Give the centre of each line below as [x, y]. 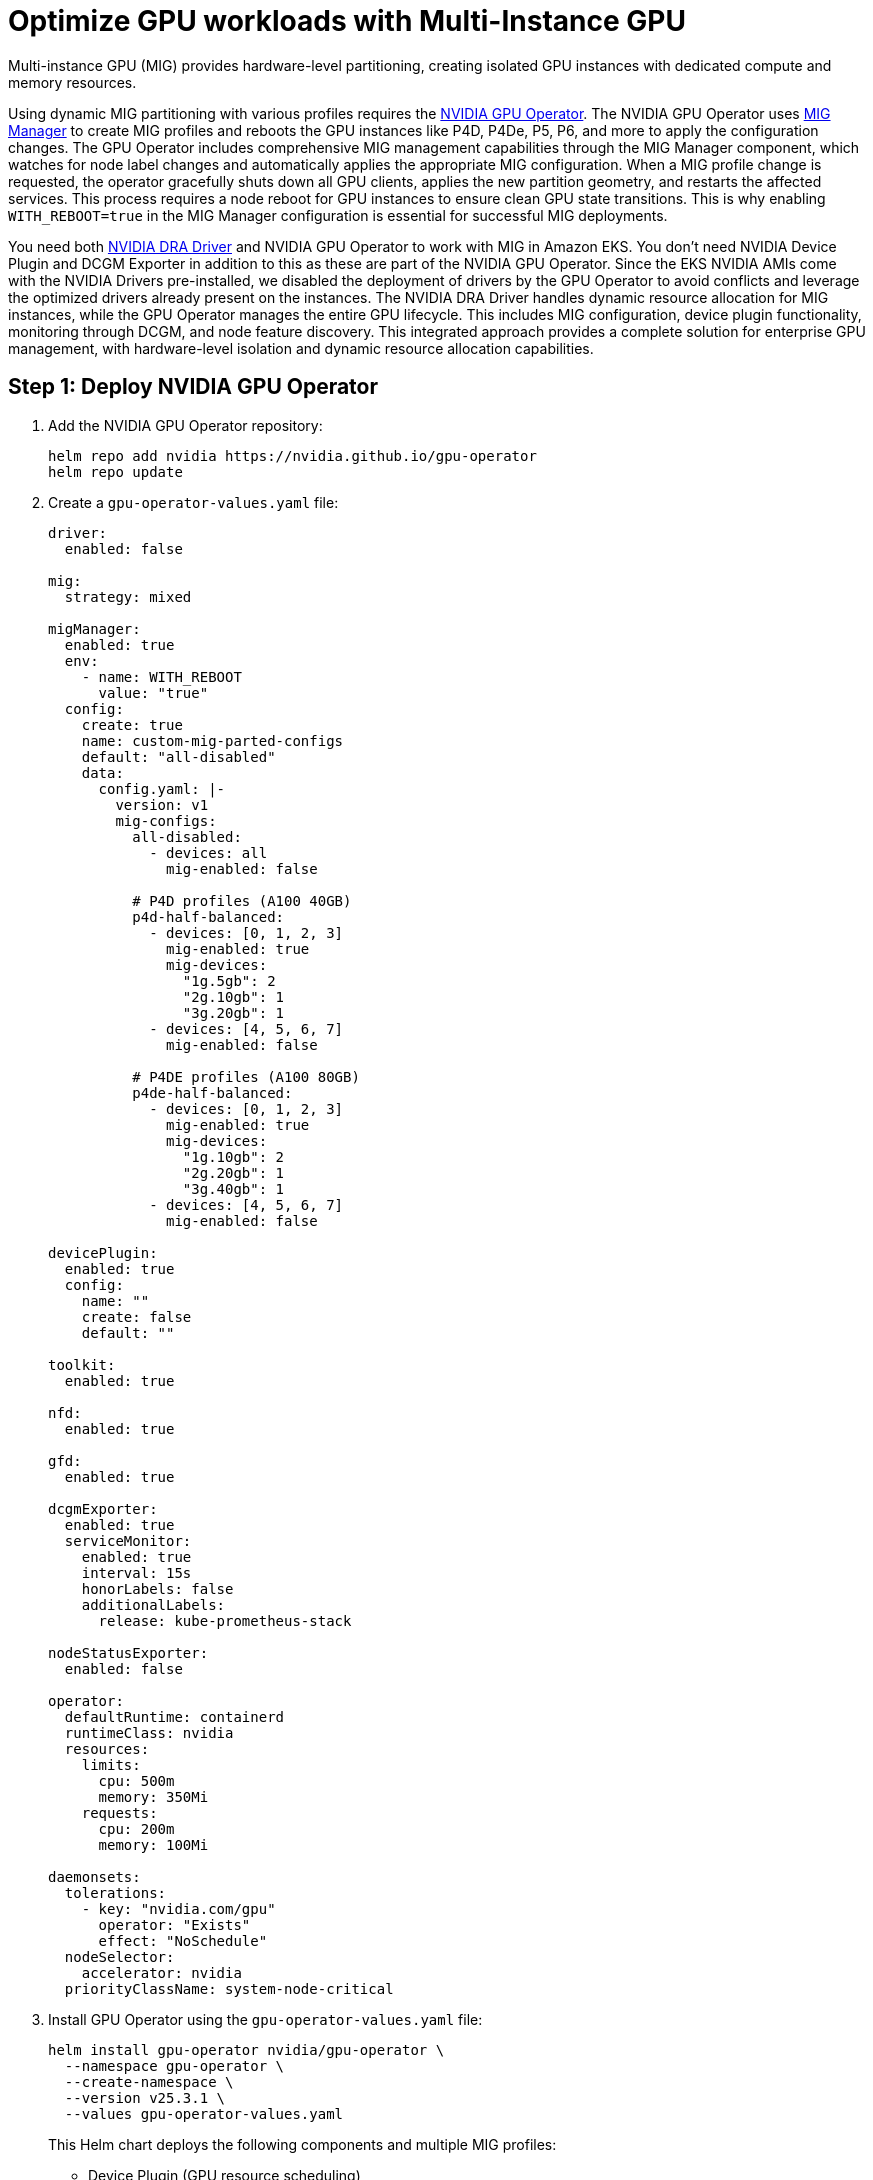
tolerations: [115, 1892]
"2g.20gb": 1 [233, 1172]
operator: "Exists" [174, 1924]
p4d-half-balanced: [208, 916]
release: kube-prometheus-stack [225, 1620]
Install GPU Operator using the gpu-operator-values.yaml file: [265, 2019]
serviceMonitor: [128, 1540]
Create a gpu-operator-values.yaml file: [193, 502]
